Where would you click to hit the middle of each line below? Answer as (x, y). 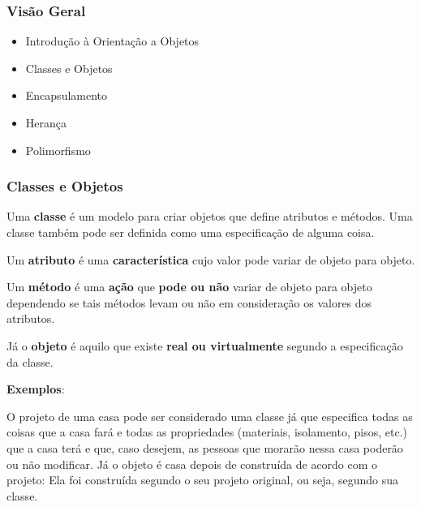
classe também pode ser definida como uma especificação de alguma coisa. (191, 232)
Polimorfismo (58, 150)
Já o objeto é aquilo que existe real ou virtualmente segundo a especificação (205, 345)
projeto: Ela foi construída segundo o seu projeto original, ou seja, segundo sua (203, 480)
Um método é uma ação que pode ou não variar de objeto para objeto (189, 287)
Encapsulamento (67, 95)
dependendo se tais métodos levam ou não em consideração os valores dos (189, 302)
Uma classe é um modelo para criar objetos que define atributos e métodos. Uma (210, 216)
